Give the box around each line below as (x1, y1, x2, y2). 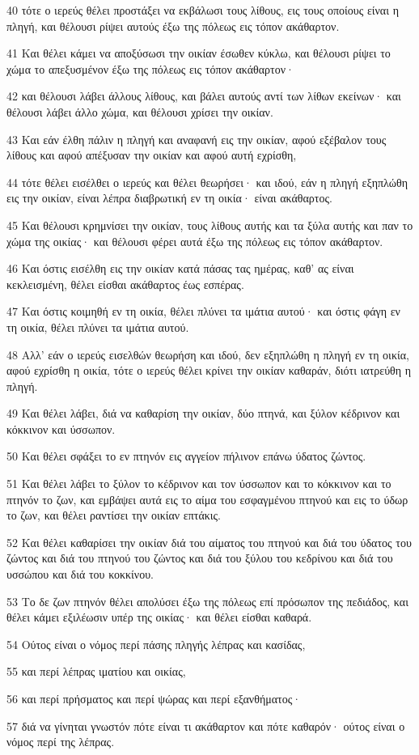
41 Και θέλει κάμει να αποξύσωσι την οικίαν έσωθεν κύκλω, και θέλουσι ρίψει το (6, 45, 391, 62)
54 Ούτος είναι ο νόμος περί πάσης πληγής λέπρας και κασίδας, (6, 635, 306, 652)
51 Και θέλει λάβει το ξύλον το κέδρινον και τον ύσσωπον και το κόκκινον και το (6, 475, 391, 492)
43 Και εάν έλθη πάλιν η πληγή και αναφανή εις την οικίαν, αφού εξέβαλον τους (6, 130, 387, 147)
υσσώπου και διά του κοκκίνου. (6, 566, 154, 583)
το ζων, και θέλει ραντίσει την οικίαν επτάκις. (6, 507, 221, 524)
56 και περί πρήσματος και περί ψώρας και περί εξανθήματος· (6, 690, 302, 706)
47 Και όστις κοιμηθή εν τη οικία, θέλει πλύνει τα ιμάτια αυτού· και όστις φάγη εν (6, 303, 400, 320)
